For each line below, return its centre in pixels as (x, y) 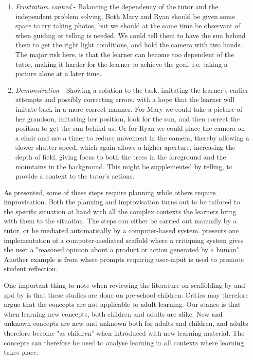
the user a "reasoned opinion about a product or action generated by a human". (123, 250)
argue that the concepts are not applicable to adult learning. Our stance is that (122, 304)
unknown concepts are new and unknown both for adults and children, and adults (126, 323)
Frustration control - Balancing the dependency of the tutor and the (117, 6)
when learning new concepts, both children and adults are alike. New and (113, 313)
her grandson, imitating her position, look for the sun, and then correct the (127, 118)
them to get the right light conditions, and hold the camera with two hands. (129, 45)
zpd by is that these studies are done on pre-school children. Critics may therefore (126, 294)
